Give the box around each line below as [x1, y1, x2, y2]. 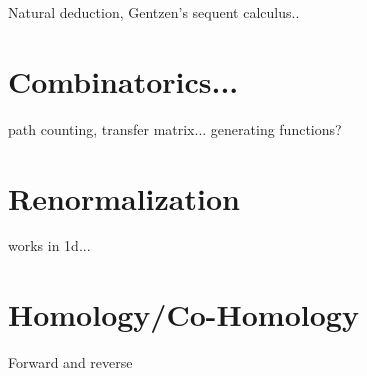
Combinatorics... [8, 60, 239, 101]
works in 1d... [8, 235, 91, 256]
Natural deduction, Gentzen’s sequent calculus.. [8, 2, 300, 22]
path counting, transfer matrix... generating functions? [8, 118, 342, 139]
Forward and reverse [8, 352, 133, 373]
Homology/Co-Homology [8, 294, 359, 335]
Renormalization [8, 177, 240, 218]
